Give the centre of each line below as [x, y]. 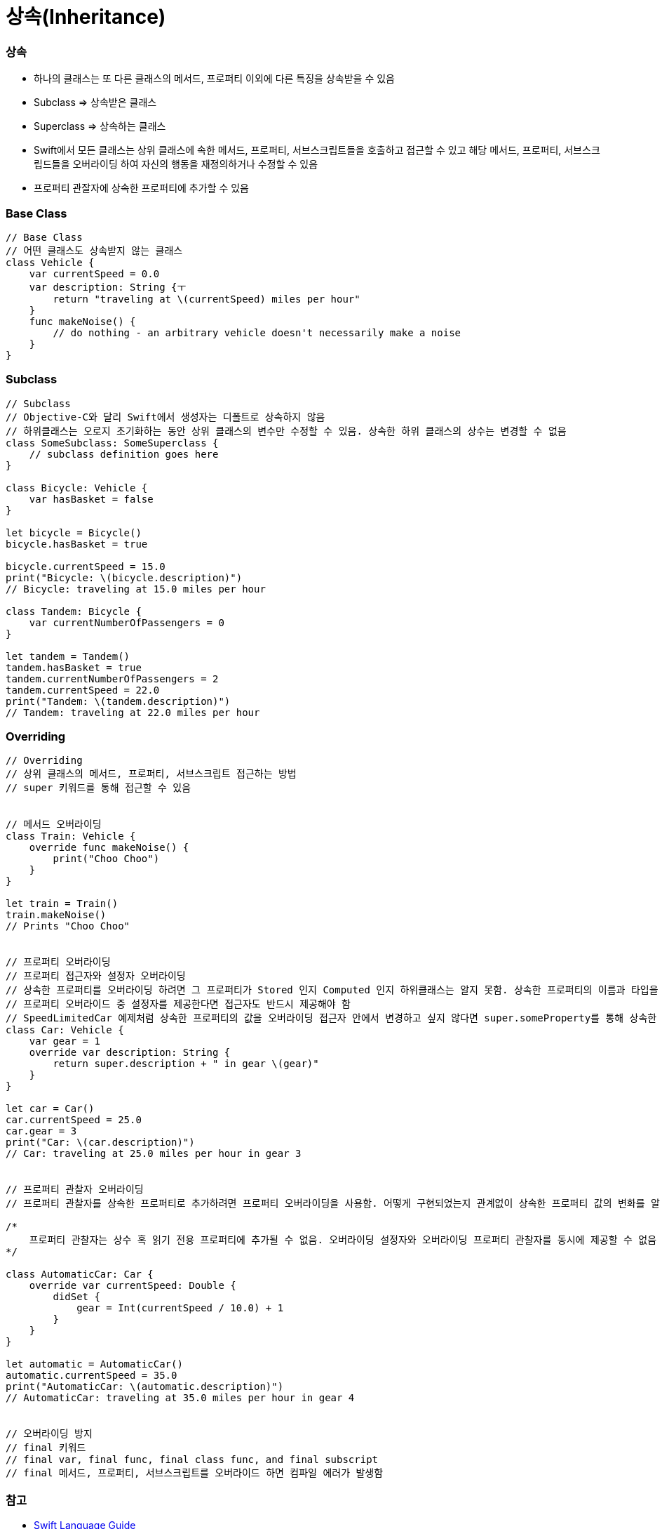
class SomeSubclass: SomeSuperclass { [112, 443]
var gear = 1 [65, 1041]
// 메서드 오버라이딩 [54, 825]
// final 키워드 [46, 1448]
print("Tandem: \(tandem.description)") [118, 701]
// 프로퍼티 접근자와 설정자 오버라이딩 [96, 976]
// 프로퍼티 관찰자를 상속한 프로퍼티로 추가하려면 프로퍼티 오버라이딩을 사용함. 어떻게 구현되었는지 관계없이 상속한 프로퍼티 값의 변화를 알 [333, 1204]
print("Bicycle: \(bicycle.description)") [124, 577]
